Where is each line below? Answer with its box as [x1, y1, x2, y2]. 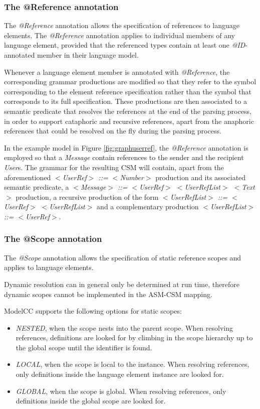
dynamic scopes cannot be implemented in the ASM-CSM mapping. [4, 289, 212, 299]
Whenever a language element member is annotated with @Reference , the [4, 66, 230, 77]
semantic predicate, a [4, 182, 69, 192]
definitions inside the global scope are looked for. [16, 395, 166, 406]
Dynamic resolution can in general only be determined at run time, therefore [4, 279, 239, 289]
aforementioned [4, 172, 51, 182]
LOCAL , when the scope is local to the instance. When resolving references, [16, 359, 249, 369]
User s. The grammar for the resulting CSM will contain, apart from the [4, 162, 224, 172]
